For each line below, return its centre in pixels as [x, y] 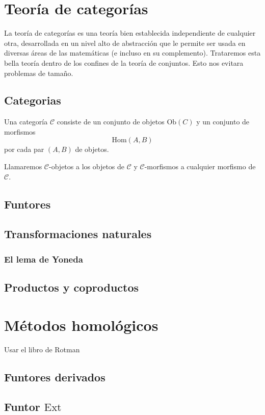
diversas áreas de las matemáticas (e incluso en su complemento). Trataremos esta [132, 53]
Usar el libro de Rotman [42, 349]
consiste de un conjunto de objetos [111, 122]
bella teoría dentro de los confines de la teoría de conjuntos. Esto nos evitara [124, 62]
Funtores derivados [55, 377]
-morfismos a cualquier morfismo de [200, 166]
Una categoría [26, 122]
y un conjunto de [223, 122]
